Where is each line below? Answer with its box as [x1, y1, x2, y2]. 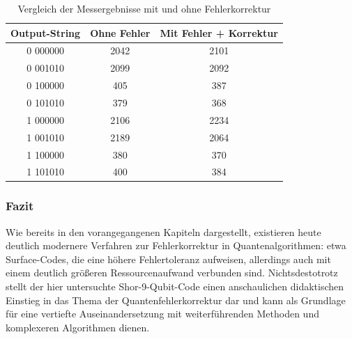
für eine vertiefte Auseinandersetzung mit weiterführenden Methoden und [6, 306, 319, 321]
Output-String [10, 25, 81, 40]
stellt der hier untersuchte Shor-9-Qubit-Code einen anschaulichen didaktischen [6, 279, 344, 294]
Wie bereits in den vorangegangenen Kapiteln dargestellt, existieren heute [6, 224, 321, 239]
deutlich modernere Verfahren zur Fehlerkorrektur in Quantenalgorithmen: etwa [6, 238, 346, 253]
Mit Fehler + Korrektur [160, 25, 278, 40]
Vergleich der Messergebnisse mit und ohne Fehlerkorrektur [17, 1, 271, 15]
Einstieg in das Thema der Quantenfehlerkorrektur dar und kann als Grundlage [6, 292, 346, 307]
